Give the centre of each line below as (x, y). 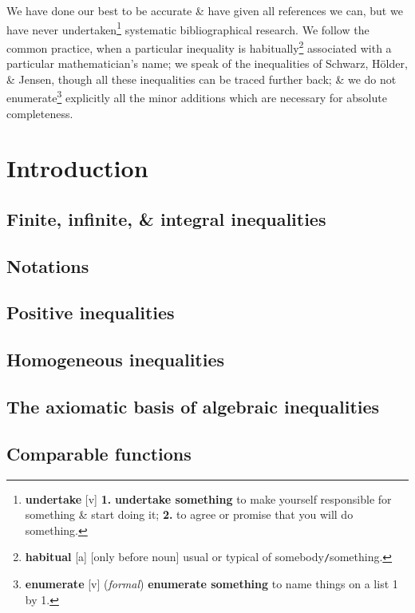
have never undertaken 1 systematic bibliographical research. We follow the (188, 28)
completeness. (40, 113)
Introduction (77, 168)
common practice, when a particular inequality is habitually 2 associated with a (199, 46)
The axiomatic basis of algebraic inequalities (193, 407)
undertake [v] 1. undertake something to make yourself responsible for (208, 498)
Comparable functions (99, 453)
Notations (48, 265)
